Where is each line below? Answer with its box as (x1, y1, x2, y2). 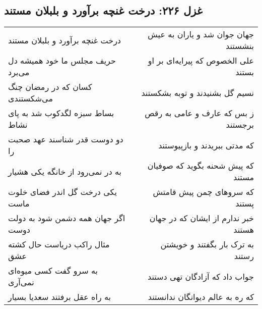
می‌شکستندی (8, 92, 53, 105)
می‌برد (8, 66, 30, 78)
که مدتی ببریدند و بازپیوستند (158, 139, 254, 151)
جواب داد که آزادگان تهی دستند (148, 270, 254, 282)
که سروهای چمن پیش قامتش (153, 186, 254, 198)
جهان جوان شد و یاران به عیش (148, 28, 254, 40)
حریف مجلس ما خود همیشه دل (8, 55, 116, 67)
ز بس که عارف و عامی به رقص (145, 107, 254, 119)
